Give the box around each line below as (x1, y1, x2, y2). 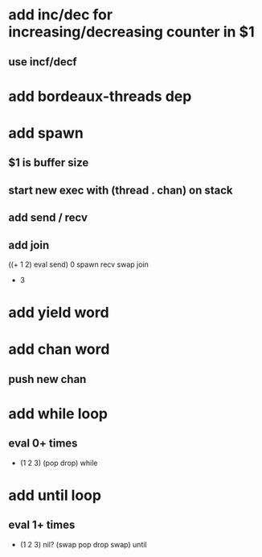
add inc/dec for (8, 6, 113, 24)
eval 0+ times (8, 437, 78, 451)
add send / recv (8, 211, 88, 225)
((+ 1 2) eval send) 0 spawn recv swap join (8, 260, 149, 269)
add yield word (8, 304, 110, 322)
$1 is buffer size (8, 156, 89, 170)
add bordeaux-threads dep (8, 87, 192, 106)
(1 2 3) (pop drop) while (19, 458, 98, 468)
